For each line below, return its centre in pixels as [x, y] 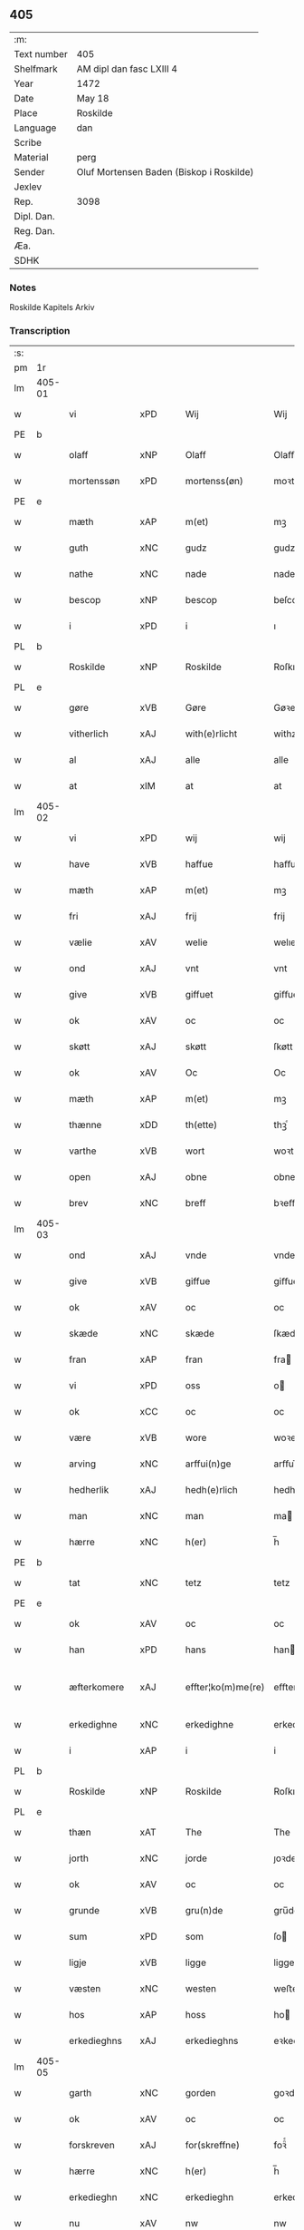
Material [31, 157]
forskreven [92, 2146]
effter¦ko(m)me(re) [225, 1688]
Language [35, 128]
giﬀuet [287, 995]
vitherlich [89, 734]
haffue [199, 864]
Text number [41, 54]
